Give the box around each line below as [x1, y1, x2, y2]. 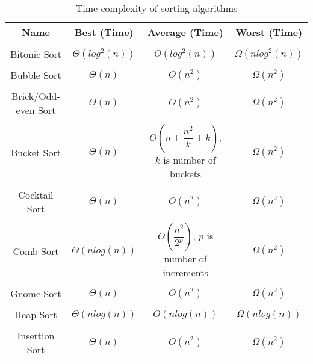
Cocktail [18, 188, 54, 202]
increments [163, 265, 208, 279]
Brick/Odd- [11, 89, 60, 103]
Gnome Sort [10, 286, 61, 300]
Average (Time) [147, 25, 223, 39]
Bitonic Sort [10, 47, 62, 61]
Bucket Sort [10, 145, 61, 159]
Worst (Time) [235, 25, 303, 39]
